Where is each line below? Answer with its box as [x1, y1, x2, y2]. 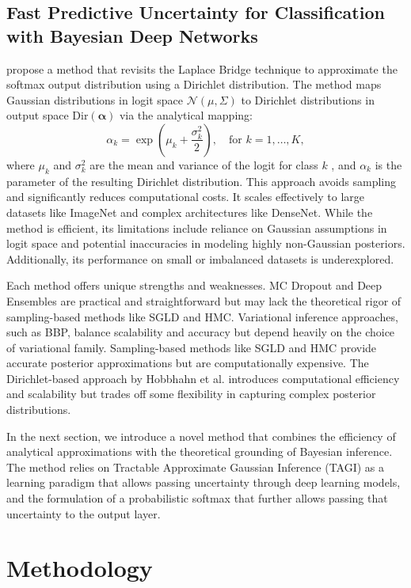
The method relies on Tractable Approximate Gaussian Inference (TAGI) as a [6, 458, 385, 475]
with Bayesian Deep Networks [6, 23, 258, 47]
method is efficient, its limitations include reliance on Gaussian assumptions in [6, 219, 387, 236]
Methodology [6, 552, 153, 584]
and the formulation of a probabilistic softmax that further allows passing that [6, 490, 388, 506]
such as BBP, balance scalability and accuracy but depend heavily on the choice [6, 324, 395, 340]
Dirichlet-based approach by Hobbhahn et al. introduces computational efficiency [6, 370, 400, 386]
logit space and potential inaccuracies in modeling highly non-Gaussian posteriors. [6, 235, 405, 252]
